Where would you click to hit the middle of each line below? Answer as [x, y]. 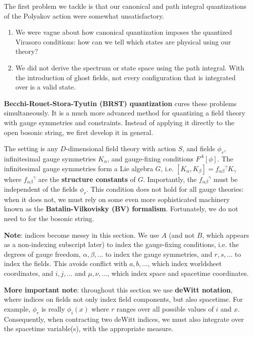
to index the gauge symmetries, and [159, 254]
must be [226, 179]
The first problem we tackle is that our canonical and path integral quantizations [125, 6]
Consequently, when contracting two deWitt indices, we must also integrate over [124, 319]
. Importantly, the [170, 179]
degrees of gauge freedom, [42, 254]
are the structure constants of [87, 179]
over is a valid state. [45, 87]
